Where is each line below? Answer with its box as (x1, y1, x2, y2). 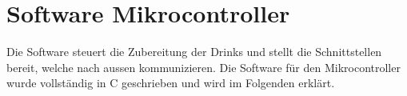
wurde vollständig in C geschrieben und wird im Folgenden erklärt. (6, 74, 335, 91)
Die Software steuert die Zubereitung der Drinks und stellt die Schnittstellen (6, 43, 382, 60)
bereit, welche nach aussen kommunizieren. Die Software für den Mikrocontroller (6, 58, 401, 75)
